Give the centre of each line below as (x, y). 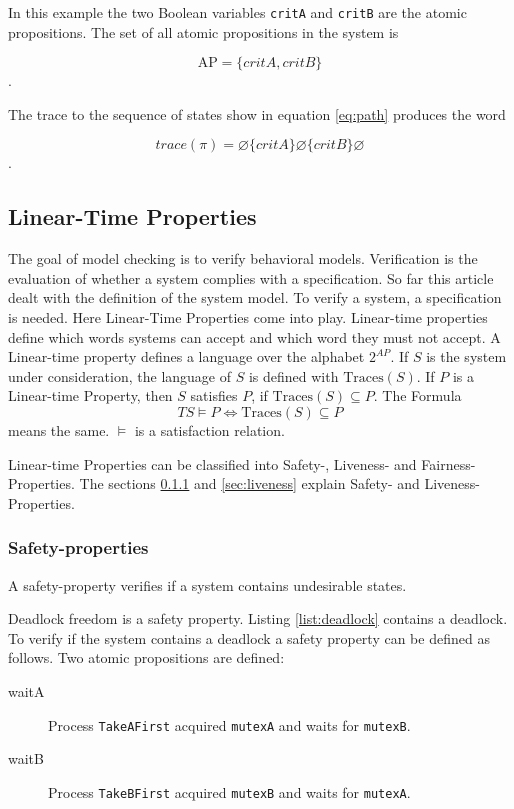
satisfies (214, 395)
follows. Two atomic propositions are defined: (146, 657)
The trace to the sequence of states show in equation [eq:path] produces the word (257, 113)
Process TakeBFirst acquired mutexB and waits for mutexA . (229, 791)
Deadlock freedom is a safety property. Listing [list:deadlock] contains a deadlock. (258, 618)
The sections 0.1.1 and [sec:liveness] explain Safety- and (249, 483)
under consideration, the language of (120, 375)
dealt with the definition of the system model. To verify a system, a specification (255, 297)
